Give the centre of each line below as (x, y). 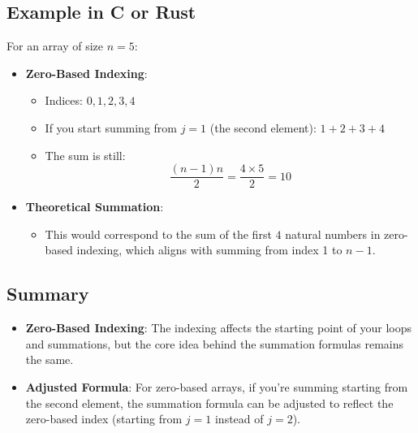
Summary (48, 294)
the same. (50, 359)
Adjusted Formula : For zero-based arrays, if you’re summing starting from (217, 387)
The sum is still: (85, 155)
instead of (239, 419)
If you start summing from (111, 127)
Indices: (64, 100)
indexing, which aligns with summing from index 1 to (209, 250)
